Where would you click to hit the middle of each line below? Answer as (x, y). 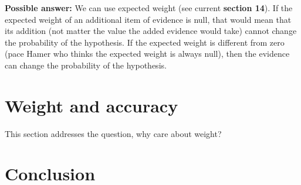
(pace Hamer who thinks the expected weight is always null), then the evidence (147, 54)
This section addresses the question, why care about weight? (113, 133)
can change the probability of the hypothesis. (86, 65)
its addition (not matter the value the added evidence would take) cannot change (151, 31)
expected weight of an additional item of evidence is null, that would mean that (148, 19)
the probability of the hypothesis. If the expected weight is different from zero (145, 42)
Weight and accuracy (92, 105)
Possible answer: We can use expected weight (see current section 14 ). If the (149, 8)
